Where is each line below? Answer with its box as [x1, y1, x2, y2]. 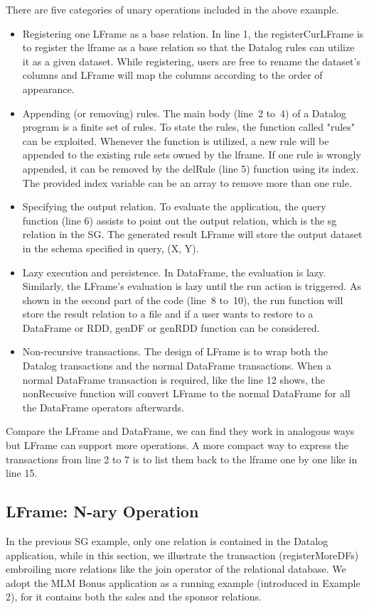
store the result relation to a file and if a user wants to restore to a [22, 306, 314, 321]
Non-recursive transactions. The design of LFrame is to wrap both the [22, 344, 328, 359]
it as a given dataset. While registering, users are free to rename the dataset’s [22, 53, 360, 68]
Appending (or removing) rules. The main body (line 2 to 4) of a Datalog [22, 105, 346, 120]
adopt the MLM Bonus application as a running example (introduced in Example [6, 575, 360, 590]
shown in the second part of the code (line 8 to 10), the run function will [22, 292, 343, 307]
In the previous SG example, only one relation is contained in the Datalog [6, 534, 328, 549]
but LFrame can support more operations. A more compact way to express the [6, 438, 348, 453]
